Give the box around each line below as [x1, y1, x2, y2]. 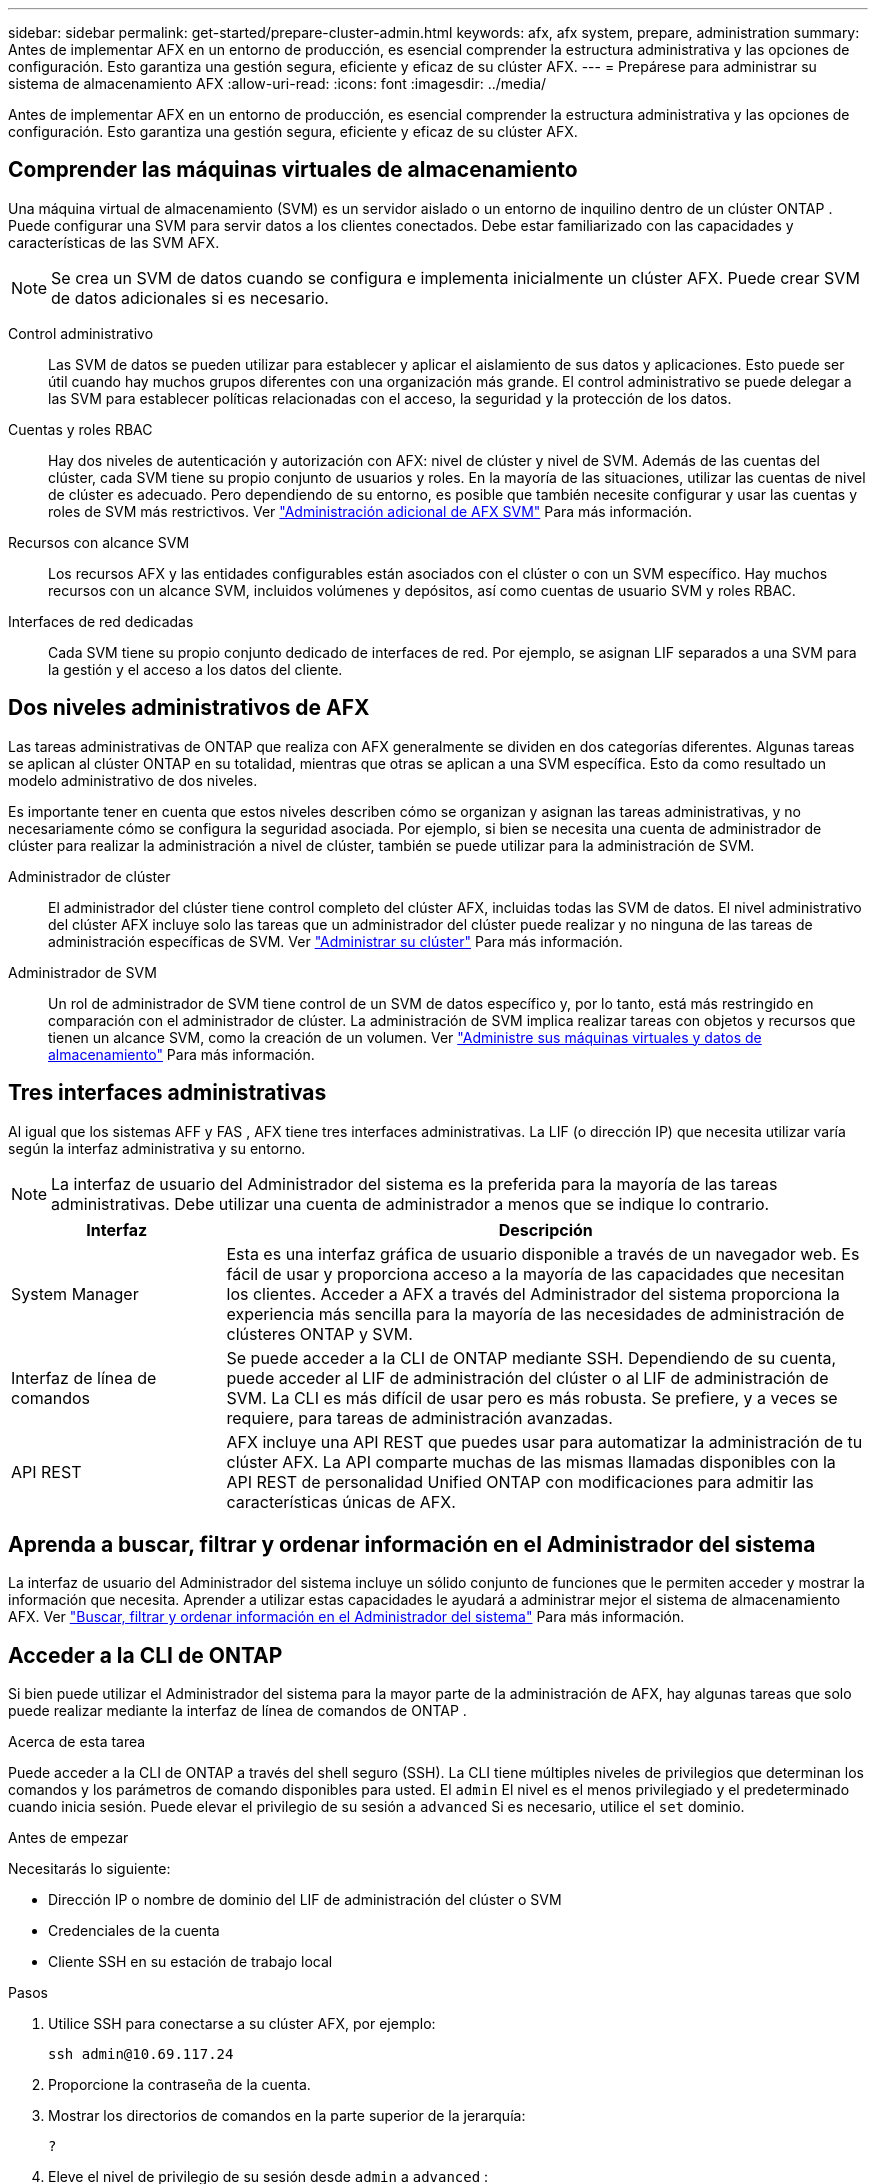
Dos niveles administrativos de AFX [8, 695, 370, 721]
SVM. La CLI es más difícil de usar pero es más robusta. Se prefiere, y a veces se [226, 1387, 838, 1408]
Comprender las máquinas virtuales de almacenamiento [8, 157, 578, 183]
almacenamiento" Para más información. [48, 1045, 315, 1063]
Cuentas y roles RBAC [8, 420, 153, 438]
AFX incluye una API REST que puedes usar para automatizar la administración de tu [226, 1431, 863, 1452]
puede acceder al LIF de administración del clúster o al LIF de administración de [226, 1367, 829, 1388]
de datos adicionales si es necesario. [51, 287, 329, 308]
